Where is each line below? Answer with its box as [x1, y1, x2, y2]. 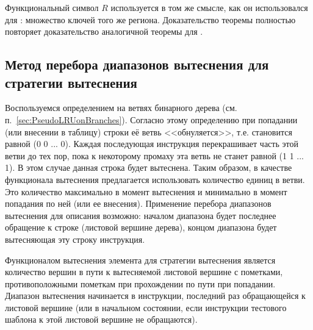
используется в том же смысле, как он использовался [110, 1, 308, 13]
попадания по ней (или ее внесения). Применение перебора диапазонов [5, 197, 272, 210]
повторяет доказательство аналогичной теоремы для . [5, 25, 203, 38]
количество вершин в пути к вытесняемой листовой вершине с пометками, [5, 265, 283, 278]
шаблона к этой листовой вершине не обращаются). [5, 313, 198, 326]
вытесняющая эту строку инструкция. [5, 232, 145, 245]
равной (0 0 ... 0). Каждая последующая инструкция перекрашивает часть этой [5, 137, 298, 150]
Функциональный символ [5, 1, 99, 13]
